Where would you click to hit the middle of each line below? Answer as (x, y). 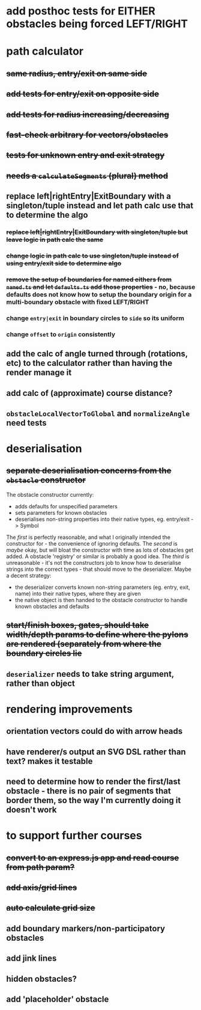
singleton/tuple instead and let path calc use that (100, 206)
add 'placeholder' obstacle (58, 999)
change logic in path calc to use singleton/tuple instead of (92, 256)
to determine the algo (47, 215)
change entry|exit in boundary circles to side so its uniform (95, 318)
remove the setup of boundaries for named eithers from (89, 279)
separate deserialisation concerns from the (89, 471)
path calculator (45, 51)
